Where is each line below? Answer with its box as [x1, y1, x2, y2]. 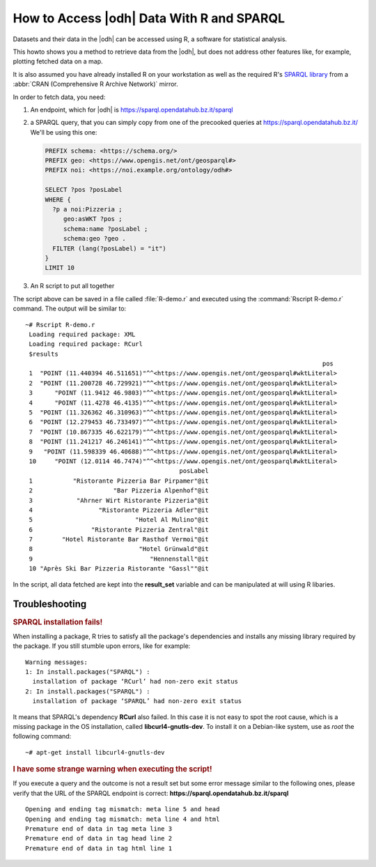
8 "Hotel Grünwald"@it [29, 545, 209, 553]
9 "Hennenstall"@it [29, 555, 209, 563]
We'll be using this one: [30, 128, 97, 136]
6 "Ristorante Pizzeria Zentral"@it [29, 525, 209, 534]
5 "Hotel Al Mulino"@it [29, 516, 209, 524]
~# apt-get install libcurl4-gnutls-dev [25, 748, 165, 756]
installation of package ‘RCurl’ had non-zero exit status [32, 677, 238, 686]
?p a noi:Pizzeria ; [52, 206, 123, 213]
